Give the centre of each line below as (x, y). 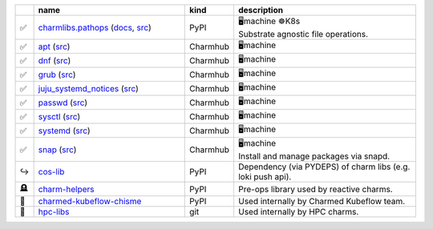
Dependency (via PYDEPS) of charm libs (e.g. (324, 167)
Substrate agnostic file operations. (303, 34)
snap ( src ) (57, 150)
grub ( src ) (57, 74)
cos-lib (51, 172)
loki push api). (265, 177)
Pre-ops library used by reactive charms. (315, 189)
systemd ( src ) (64, 131)
